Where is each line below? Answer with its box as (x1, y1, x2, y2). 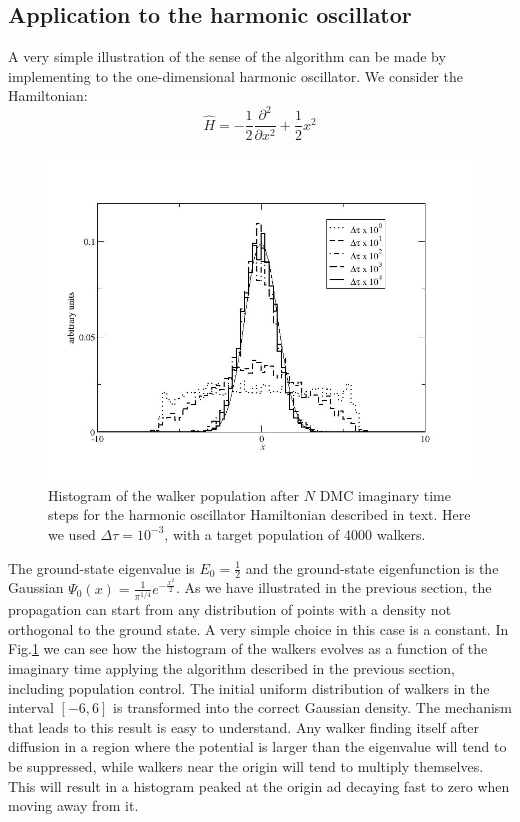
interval (8, 697, 54, 718)
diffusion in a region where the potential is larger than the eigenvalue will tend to (8, 736, 507, 757)
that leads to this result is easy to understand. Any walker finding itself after (8, 716, 479, 737)
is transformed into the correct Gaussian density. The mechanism (113, 697, 512, 718)
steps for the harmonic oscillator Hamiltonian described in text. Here (48, 504, 471, 525)
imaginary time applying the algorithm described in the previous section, (8, 657, 455, 678)
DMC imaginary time (319, 484, 451, 505)
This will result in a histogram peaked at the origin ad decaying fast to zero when (8, 775, 510, 796)
